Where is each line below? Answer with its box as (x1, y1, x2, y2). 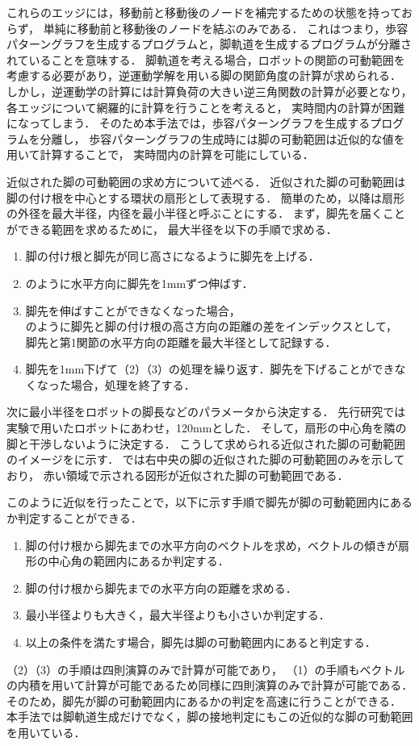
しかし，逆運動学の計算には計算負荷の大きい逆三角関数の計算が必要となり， (6, 82, 413, 99)
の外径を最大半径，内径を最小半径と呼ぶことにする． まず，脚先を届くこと (6, 205, 406, 222)
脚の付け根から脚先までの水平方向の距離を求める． (25, 579, 297, 596)
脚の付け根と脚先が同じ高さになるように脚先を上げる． (25, 248, 320, 265)
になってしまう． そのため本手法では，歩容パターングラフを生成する (6, 115, 371, 131)
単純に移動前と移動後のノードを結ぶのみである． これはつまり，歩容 (43, 19, 409, 36)
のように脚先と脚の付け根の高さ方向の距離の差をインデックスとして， (25, 318, 397, 335)
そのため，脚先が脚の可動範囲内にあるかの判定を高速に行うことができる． (6, 692, 402, 709)
